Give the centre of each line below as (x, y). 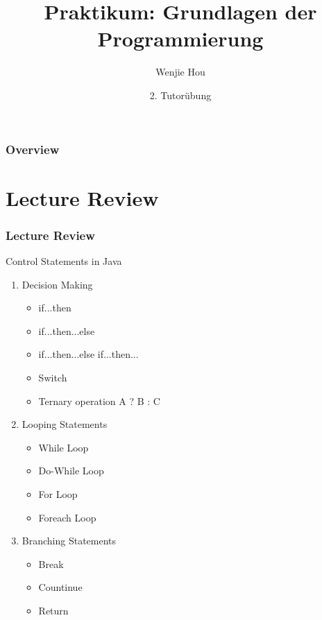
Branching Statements (69, 541)
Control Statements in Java (64, 261)
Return (53, 610)
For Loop (58, 493)
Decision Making (57, 284)
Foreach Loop (67, 517)
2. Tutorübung (180, 95)
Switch (53, 377)
